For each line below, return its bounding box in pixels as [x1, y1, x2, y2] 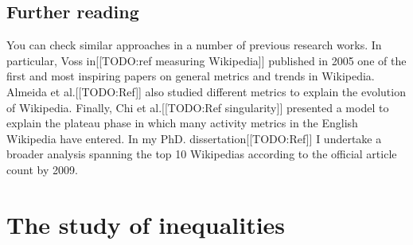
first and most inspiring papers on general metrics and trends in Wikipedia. [6, 68, 375, 84]
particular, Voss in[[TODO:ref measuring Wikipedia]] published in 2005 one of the [6, 52, 407, 68]
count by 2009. [6, 161, 78, 177]
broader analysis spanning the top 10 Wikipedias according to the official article [6, 146, 397, 162]
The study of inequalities [6, 208, 286, 240]
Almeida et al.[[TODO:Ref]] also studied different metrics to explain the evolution [6, 83, 406, 99]
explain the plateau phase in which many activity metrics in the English [6, 115, 358, 131]
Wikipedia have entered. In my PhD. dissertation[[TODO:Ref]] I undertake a [6, 130, 382, 146]
